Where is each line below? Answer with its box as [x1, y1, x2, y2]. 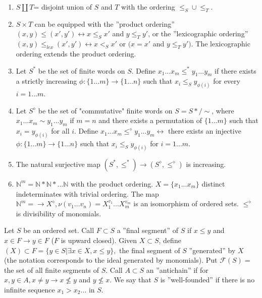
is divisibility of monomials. [16, 208, 101, 218]
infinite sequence [4, 284, 55, 294]
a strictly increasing [16, 76, 77, 86]
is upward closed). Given [61, 234, 137, 245]
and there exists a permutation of [98, 115, 202, 126]
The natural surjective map [16, 158, 100, 169]
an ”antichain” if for [146, 264, 208, 275]
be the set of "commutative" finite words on [38, 105, 173, 115]
